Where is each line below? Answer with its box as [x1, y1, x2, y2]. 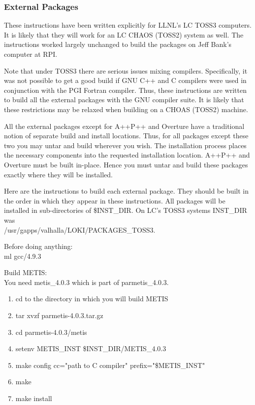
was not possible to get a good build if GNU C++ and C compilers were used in [4, 75, 247, 85]
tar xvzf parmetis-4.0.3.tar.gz [15, 310, 103, 321]
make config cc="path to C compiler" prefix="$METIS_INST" [15, 360, 205, 370]
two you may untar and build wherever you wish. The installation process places [4, 140, 247, 150]
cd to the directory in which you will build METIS [15, 293, 168, 304]
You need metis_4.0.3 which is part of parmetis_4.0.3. [4, 277, 169, 287]
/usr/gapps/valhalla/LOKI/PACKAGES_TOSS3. [4, 224, 156, 235]
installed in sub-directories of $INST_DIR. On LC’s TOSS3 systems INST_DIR [4, 205, 247, 215]
